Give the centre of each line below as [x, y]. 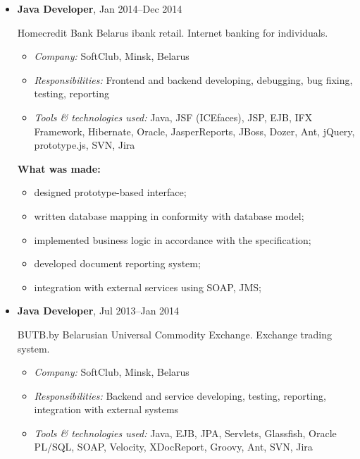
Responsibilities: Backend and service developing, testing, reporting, [180, 395]
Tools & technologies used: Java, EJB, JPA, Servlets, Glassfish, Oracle [185, 433]
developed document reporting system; [117, 263]
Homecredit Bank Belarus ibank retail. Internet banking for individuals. [173, 32]
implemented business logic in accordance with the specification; [173, 239]
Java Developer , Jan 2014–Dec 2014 [100, 8]
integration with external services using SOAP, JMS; [148, 287]
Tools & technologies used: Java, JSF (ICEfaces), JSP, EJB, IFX [173, 117]
